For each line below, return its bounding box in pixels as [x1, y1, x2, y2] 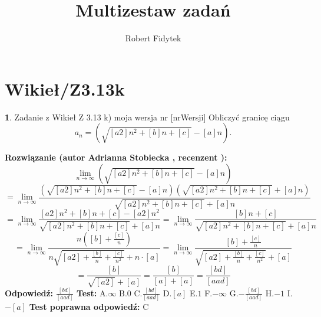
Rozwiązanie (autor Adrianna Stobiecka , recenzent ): [5, 151, 227, 164]
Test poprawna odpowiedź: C [29, 300, 149, 313]
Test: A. [76, 286, 108, 299]
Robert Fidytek [125, 32, 181, 44]
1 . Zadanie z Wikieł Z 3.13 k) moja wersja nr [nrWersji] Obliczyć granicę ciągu [5, 110, 290, 123]
